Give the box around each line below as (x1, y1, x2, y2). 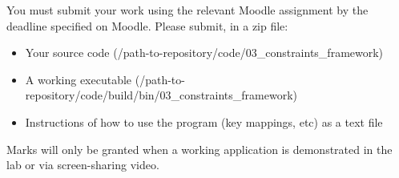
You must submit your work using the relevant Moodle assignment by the (6, 2, 369, 18)
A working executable (25, 71, 132, 87)
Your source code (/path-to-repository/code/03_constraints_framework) (25, 44, 384, 61)
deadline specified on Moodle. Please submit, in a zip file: (6, 17, 288, 34)
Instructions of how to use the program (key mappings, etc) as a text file (25, 113, 383, 130)
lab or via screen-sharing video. (6, 156, 159, 173)
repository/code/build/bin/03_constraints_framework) (25, 87, 298, 103)
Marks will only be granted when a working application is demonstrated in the (6, 140, 393, 157)
